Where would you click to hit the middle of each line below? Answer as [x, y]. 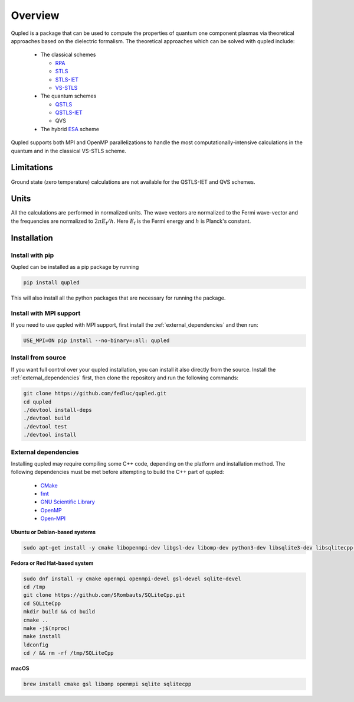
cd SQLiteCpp [42, 603]
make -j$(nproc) [47, 628]
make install [42, 636]
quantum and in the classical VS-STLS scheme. [69, 151]
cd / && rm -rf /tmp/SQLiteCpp [69, 653]
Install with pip [32, 255]
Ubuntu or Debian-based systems [53, 532]
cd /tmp [34, 587]
